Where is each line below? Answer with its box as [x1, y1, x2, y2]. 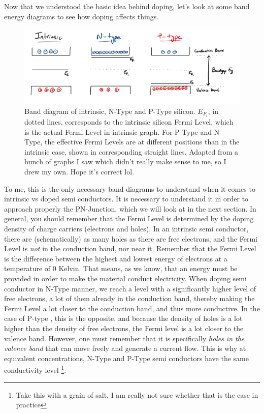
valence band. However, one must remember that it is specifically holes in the [4, 333, 245, 343]
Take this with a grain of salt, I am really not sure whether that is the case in [16, 389, 258, 400]
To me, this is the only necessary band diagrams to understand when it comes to [4, 183, 255, 194]
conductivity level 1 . [4, 363, 67, 375]
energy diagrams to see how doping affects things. [4, 11, 159, 21]
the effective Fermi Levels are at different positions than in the [45, 136, 240, 147]
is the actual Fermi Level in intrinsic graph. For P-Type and [24, 126, 212, 137]
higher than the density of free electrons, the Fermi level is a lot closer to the [4, 322, 244, 333]
